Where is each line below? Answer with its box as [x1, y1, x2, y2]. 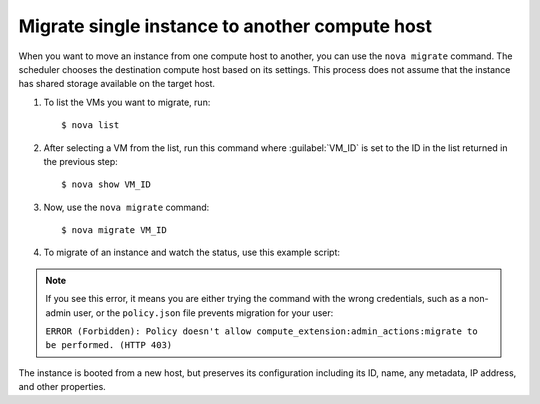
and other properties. [18, 381, 107, 393]
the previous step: [43, 155, 119, 167]
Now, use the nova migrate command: [43, 201, 210, 213]
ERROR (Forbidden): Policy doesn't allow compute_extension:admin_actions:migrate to [45, 326, 479, 337]
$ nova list [61, 120, 120, 131]
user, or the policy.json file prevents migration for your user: [73, 306, 334, 319]
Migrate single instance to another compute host [18, 15, 433, 37]
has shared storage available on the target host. [18, 78, 215, 90]
